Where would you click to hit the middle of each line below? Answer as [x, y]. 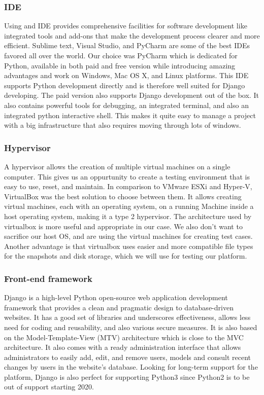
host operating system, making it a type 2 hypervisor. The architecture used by [128, 216]
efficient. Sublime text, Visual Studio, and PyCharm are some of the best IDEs [127, 45]
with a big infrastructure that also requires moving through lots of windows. [123, 125]
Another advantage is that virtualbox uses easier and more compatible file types [129, 246]
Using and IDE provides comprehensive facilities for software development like [126, 26]
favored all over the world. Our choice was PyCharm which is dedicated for [121, 55]
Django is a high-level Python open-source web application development [116, 297]
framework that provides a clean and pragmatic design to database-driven [119, 307]
